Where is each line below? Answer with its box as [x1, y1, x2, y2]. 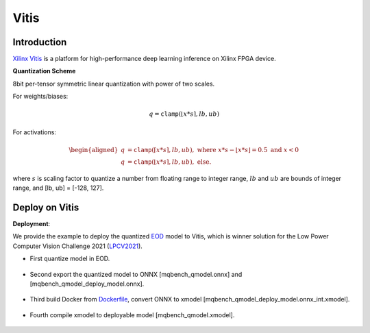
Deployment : [12, 220, 51, 228]
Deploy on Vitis [12, 202, 79, 213]
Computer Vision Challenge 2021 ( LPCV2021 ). [12, 242, 143, 250]
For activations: [12, 127, 56, 136]
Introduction [12, 36, 67, 48]
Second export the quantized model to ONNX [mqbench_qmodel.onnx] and [29, 270, 243, 278]
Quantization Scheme [12, 67, 76, 75]
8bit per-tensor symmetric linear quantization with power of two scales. [12, 79, 215, 88]
